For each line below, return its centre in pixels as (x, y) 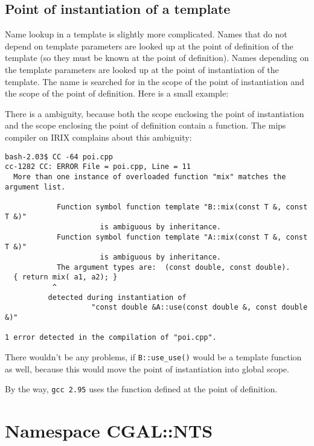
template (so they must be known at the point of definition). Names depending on (157, 58)
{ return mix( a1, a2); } (66, 277)
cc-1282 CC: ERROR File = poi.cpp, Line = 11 (98, 167)
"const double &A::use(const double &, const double (200, 307)
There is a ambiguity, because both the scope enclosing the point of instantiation (155, 113)
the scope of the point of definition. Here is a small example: (117, 93)
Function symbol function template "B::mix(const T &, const (182, 207)
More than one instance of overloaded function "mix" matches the (150, 177)
